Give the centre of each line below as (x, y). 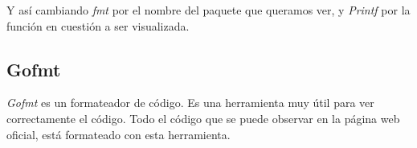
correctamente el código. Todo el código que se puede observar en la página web (203, 118)
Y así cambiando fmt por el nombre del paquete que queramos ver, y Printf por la (208, 10)
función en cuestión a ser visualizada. (98, 25)
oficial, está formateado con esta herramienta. (119, 134)
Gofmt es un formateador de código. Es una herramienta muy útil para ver (190, 103)
